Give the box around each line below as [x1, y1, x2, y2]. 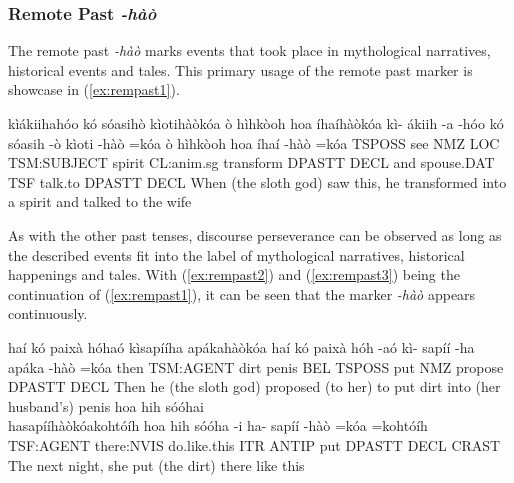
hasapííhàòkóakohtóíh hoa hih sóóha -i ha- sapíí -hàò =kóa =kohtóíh [8, 415, 428, 436]
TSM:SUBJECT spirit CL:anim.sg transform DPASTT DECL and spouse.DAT [8, 152, 495, 173]
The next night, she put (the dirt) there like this [8, 454, 305, 475]
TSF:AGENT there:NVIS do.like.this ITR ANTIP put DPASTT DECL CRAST [8, 434, 501, 455]
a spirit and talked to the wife [8, 191, 192, 212]
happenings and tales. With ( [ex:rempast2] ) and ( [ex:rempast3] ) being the [8, 264, 460, 285]
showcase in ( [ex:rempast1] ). [8, 79, 180, 100]
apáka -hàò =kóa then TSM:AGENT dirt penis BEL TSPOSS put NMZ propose [8, 356, 504, 377]
